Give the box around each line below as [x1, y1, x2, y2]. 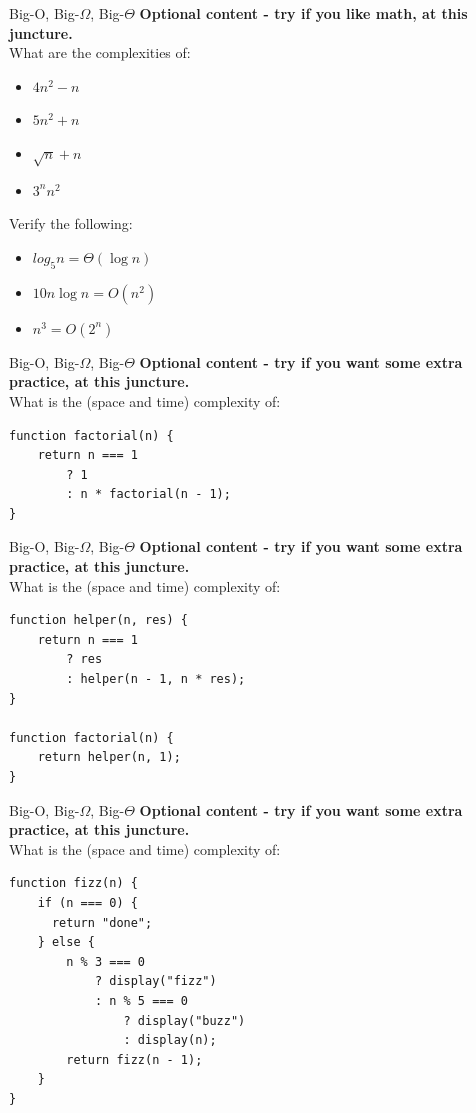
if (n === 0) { [37, 895, 138, 910]
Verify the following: [9, 213, 133, 234]
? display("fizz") [94, 974, 217, 989]
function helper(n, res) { [9, 613, 188, 628]
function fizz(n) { [9, 876, 138, 891]
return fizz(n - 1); [66, 1052, 203, 1067]
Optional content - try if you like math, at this [139, 3, 468, 23]
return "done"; [51, 915, 153, 930]
